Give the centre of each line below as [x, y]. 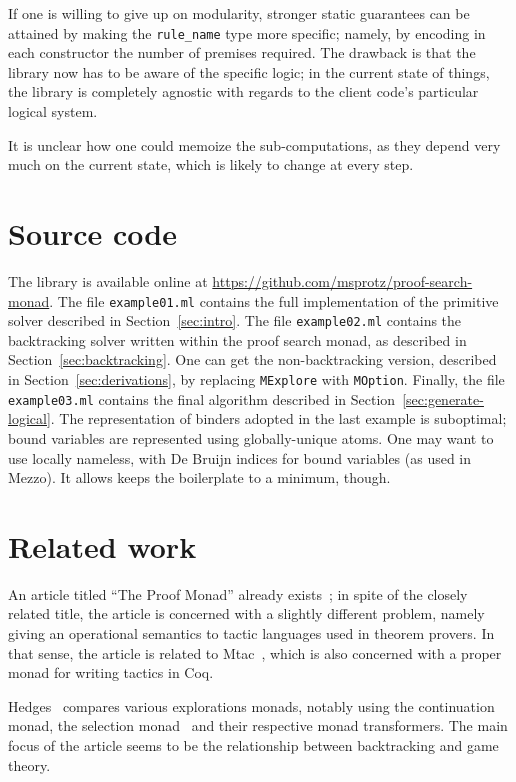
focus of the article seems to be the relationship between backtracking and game [253, 745]
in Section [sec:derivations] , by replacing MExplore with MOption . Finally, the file [256, 379]
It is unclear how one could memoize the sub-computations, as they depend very [254, 144]
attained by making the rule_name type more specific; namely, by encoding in [247, 32]
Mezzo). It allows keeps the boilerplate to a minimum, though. [199, 477]
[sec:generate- [443, 398]
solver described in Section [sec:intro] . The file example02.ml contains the [235, 320]
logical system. [53, 111]
